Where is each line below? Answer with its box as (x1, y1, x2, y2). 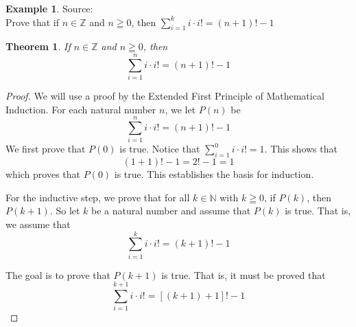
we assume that (5, 217, 71, 231)
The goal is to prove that (5, 267, 110, 282)
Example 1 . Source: (5, 1, 93, 15)
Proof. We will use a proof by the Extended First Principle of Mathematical (5, 89, 324, 103)
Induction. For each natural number (5, 102, 156, 116)
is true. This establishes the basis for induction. (114, 167, 314, 181)
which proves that (5, 167, 81, 181)
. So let (49, 203, 80, 218)
